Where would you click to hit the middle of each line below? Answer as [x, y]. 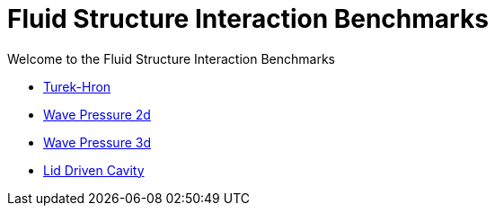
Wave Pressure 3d [97, 142]
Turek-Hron [77, 86]
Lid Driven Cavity [94, 170]
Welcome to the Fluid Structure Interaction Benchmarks [171, 58]
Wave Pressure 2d [97, 114]
